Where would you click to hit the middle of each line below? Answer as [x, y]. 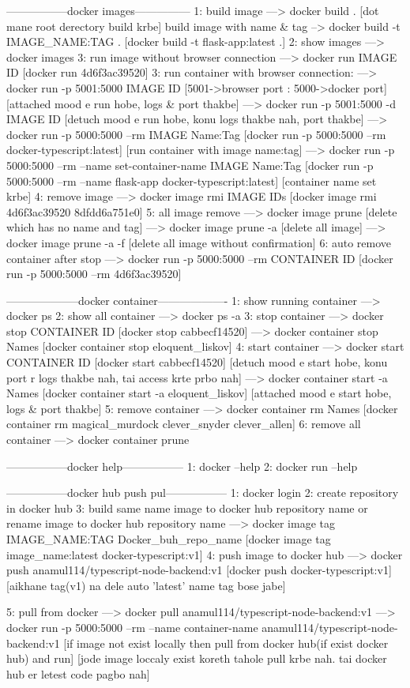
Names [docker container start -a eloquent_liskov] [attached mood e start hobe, [199, 393]
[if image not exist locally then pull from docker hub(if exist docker [226, 643]
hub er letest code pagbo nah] [78, 673]
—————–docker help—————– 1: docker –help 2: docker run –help [182, 466]
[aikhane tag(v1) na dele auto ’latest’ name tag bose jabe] [146, 585]
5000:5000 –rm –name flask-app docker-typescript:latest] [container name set [192, 180]
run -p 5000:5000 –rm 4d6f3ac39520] [94, 274]
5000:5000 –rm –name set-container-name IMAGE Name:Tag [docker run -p [190, 165]
